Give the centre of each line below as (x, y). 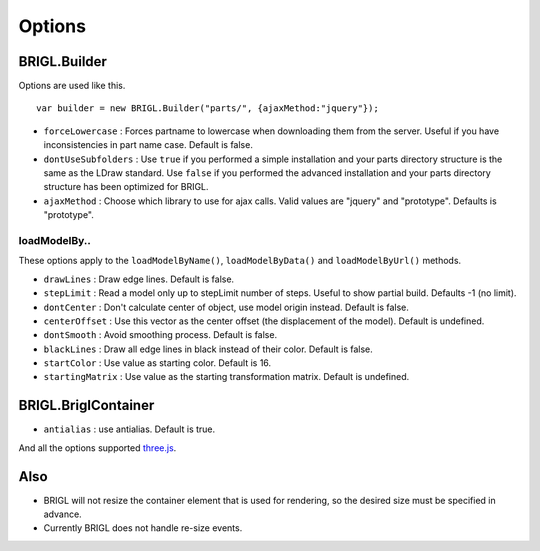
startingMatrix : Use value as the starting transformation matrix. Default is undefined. (226, 377)
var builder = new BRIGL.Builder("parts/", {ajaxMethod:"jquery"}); (207, 108)
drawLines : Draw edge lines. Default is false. (139, 279)
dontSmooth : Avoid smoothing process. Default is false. (160, 335)
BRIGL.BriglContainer (86, 405)
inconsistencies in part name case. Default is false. (148, 145)
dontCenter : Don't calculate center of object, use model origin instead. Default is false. (226, 307)
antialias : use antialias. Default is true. (129, 429)
